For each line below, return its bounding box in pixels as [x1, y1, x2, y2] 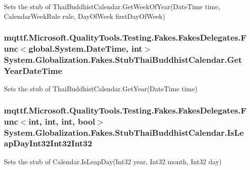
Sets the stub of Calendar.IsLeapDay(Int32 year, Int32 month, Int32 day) [4, 156, 222, 166]
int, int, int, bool [28, 115, 95, 127]
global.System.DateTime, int [28, 42, 142, 55]
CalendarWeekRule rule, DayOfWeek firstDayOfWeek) [4, 11, 165, 21]
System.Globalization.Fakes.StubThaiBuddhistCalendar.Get [4, 53, 242, 65]
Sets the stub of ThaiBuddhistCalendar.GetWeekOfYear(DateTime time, [4, 1, 220, 11]
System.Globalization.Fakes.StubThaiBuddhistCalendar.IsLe [4, 126, 244, 138]
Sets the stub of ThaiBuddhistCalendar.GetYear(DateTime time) [4, 84, 198, 94]
